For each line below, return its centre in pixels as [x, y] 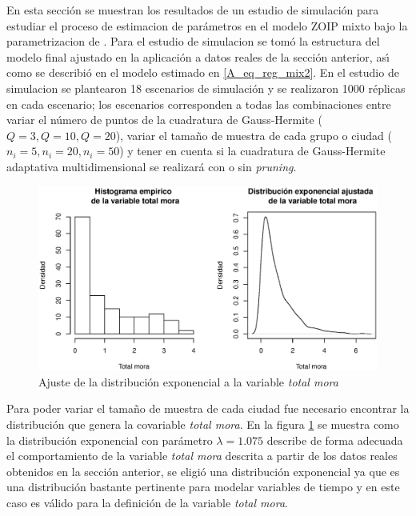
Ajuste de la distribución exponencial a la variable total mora [188, 381]
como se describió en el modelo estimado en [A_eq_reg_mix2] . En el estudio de [203, 72]
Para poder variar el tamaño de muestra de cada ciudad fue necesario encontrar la [208, 408]
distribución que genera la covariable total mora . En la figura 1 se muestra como [203, 424]
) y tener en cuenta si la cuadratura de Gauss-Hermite [252, 151]
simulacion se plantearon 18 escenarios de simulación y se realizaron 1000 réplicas [206, 88]
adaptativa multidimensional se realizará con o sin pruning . [152, 166]
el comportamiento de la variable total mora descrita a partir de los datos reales [202, 456]
